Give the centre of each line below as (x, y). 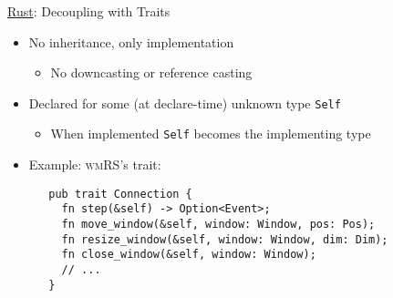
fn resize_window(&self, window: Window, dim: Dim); (225, 239)
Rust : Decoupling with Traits (89, 11)
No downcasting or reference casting (151, 72)
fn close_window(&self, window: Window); (189, 255)
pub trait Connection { (120, 194)
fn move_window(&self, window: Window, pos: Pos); (218, 224)
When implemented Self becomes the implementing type (211, 134)
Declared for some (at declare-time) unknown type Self (185, 103)
